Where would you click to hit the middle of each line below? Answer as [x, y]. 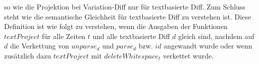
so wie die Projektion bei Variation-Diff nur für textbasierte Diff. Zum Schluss [125, 6]
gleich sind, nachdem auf [216, 36]
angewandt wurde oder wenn [208, 46]
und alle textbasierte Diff [131, 36]
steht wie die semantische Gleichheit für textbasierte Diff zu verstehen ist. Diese [128, 16]
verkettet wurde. [188, 55]
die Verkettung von [39, 46]
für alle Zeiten [63, 36]
